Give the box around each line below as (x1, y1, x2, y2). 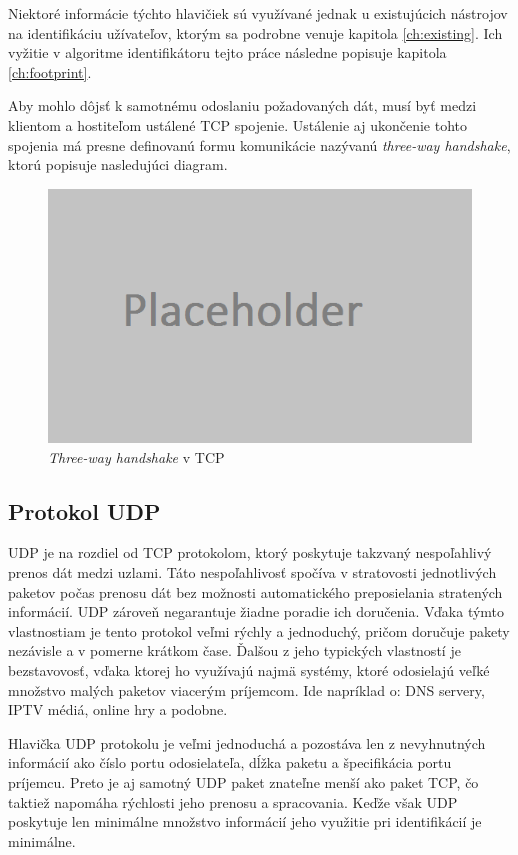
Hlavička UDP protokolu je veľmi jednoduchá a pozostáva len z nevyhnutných (8, 732, 486, 753)
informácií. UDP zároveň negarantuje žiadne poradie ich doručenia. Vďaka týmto (8, 601, 505, 622)
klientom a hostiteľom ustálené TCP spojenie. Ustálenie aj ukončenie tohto (8, 114, 467, 135)
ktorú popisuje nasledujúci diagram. (8, 154, 228, 175)
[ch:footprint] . (8, 61, 92, 82)
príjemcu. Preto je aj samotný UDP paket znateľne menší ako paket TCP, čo (8, 771, 479, 792)
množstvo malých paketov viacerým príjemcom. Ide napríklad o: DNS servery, (8, 679, 485, 700)
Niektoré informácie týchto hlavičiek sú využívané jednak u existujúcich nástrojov (8, 3, 508, 23)
